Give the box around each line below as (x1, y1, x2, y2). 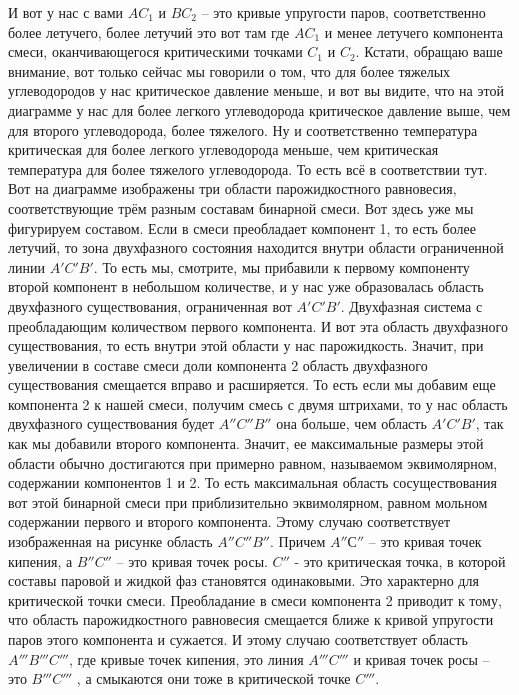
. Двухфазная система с (340, 295, 483, 316)
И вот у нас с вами (8, 2, 123, 22)
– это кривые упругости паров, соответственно (201, 2, 486, 22)
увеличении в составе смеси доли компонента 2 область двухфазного (8, 354, 428, 375)
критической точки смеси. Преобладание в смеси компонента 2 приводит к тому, (8, 589, 502, 610)
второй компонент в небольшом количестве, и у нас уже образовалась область (8, 276, 484, 297)
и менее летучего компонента (324, 21, 503, 42)
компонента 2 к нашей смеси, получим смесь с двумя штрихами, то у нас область (8, 393, 508, 414)
